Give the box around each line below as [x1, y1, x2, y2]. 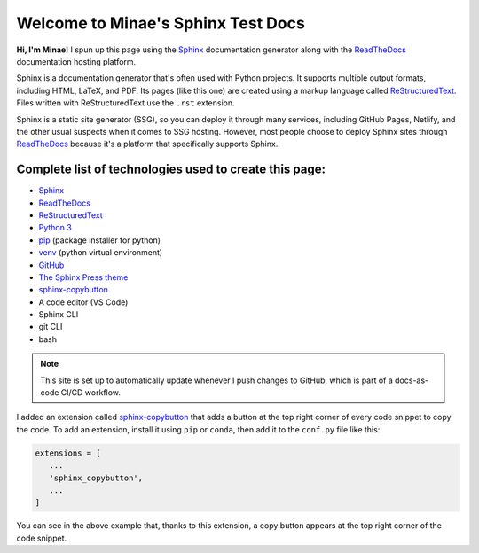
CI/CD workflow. [60, 387, 122, 398]
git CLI [38, 322, 63, 332]
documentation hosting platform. [16, 56, 137, 66]
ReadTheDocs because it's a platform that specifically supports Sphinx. [16, 138, 279, 150]
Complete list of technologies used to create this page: [16, 162, 326, 177]
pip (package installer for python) [38, 235, 161, 245]
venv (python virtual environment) [38, 247, 163, 258]
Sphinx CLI [38, 309, 79, 320]
